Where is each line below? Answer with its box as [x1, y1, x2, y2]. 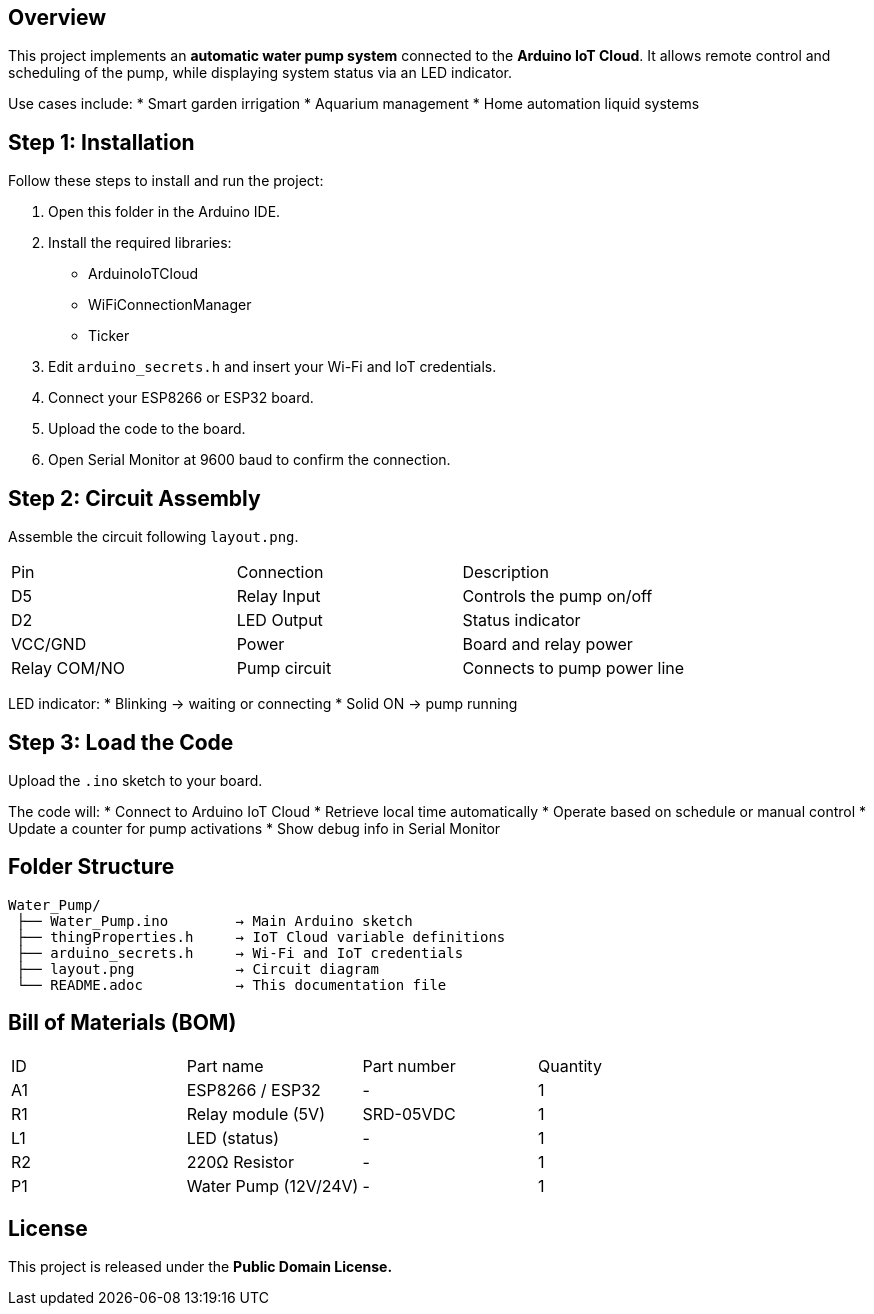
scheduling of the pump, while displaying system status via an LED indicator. [8, 64, 512, 82]
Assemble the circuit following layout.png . [8, 528, 299, 546]
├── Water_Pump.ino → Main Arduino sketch [16, 912, 413, 929]
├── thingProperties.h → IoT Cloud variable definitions [16, 928, 506, 945]
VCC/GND [11, 634, 87, 655]
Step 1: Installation [8, 129, 195, 155]
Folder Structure [8, 854, 175, 880]
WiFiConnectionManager [88, 296, 252, 314]
